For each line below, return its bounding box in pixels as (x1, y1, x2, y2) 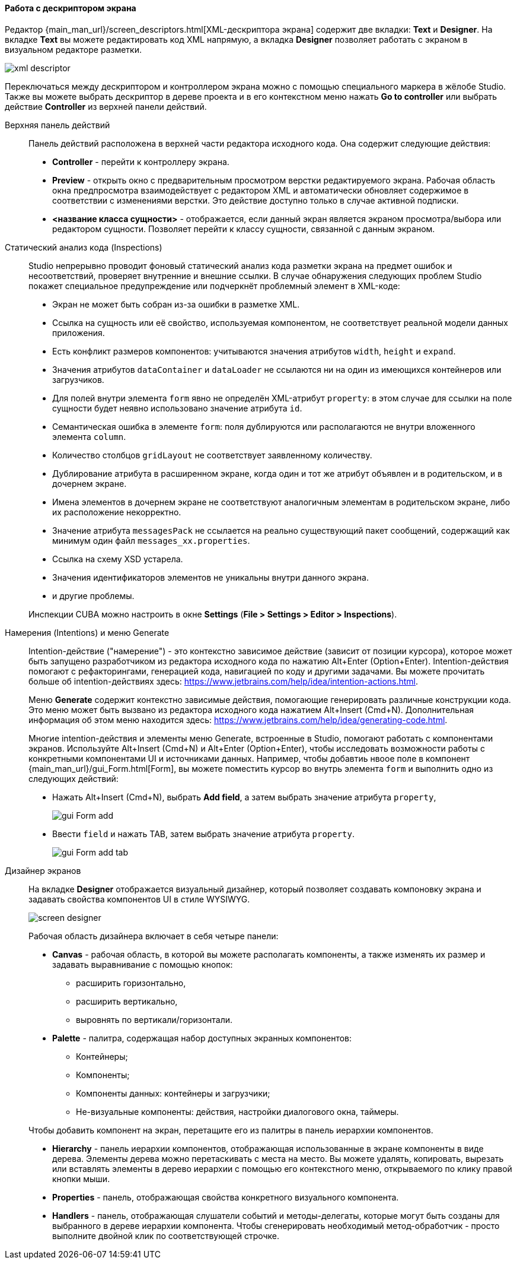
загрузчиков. (52, 374, 104, 385)
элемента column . (52, 431, 126, 442)
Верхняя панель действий (5, 119, 110, 130)
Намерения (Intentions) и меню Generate (5, 627, 170, 638)
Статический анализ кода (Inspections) (5, 242, 162, 252)
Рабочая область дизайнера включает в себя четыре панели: (28, 930, 279, 941)
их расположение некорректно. (52, 506, 181, 517)
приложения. (52, 327, 105, 338)
